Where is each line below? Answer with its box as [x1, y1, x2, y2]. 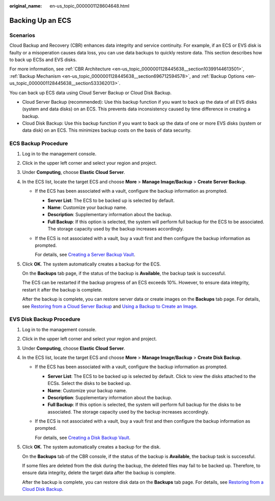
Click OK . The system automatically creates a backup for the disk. [22, 444, 161, 450]
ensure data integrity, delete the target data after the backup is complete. [22, 469, 176, 476]
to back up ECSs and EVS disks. [9, 56, 77, 63]
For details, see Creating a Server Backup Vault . [35, 252, 135, 258]
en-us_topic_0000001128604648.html [49, 3, 130, 9]
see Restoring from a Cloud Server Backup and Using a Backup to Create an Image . [22, 303, 198, 309]
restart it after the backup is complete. [22, 286, 103, 292]
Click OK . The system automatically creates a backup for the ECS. [22, 261, 161, 267]
